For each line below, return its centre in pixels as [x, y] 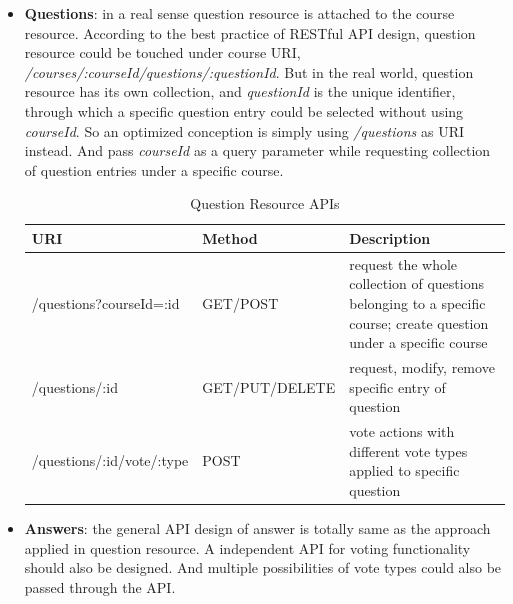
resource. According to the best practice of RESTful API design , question [250, 32]
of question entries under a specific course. [154, 169]
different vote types [408, 450]
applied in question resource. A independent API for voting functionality [247, 547]
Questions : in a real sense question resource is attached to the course [239, 13]
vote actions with [402, 431]
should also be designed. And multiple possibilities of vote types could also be [263, 567]
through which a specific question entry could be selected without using [244, 110]
